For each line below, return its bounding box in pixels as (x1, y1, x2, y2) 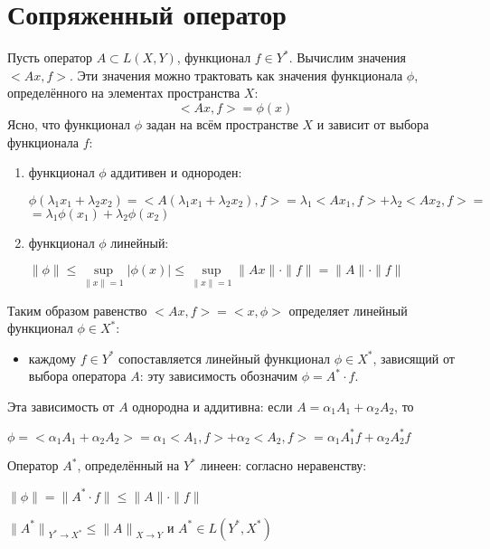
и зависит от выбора (316, 114, 429, 133)
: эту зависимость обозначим (139, 366, 298, 385)
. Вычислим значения (288, 48, 407, 67)
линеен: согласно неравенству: (200, 456, 367, 475)
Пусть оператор (7, 48, 92, 67)
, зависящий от (372, 348, 455, 367)
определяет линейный (288, 300, 408, 319)
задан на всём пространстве (146, 114, 298, 133)
